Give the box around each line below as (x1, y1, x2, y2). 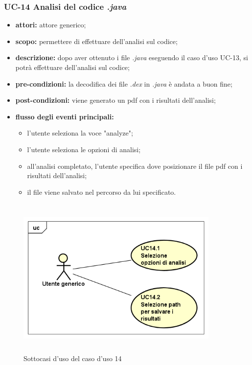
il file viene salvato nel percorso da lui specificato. (27, 186, 176, 197)
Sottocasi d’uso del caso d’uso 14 (23, 353, 122, 364)
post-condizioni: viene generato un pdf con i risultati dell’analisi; (15, 95, 216, 105)
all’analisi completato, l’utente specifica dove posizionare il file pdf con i (27, 160, 243, 171)
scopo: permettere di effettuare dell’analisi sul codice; (15, 36, 178, 46)
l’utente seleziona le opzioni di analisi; (27, 144, 141, 154)
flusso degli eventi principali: (15, 111, 114, 121)
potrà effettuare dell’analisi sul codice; (15, 62, 130, 72)
